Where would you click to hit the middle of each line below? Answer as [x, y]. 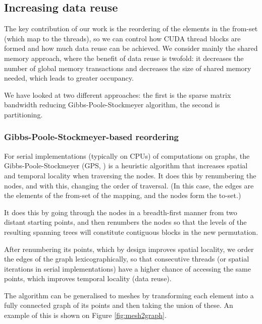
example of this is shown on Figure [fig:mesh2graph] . [85, 315]
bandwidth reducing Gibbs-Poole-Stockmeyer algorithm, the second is [112, 105]
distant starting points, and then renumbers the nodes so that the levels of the [125, 222]
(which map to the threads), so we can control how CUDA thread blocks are [122, 38]
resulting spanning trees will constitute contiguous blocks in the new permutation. [131, 232]
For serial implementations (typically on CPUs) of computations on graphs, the [127, 155]
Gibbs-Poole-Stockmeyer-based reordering [91, 137]
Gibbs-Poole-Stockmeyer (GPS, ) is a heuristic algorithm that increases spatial [126, 166]
